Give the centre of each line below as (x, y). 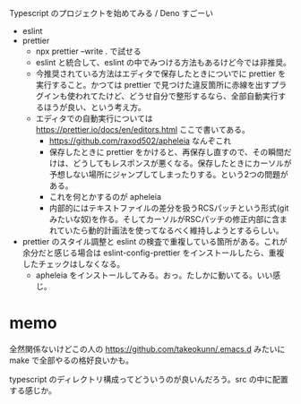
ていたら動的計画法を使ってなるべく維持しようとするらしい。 (170, 230)
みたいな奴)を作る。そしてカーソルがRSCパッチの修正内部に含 (164, 219)
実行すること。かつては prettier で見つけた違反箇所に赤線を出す (153, 85)
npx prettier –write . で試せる (88, 51)
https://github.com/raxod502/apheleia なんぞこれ (140, 141)
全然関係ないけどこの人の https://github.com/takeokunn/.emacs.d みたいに (147, 348)
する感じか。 (33, 390)
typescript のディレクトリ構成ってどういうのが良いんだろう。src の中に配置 (149, 379)
